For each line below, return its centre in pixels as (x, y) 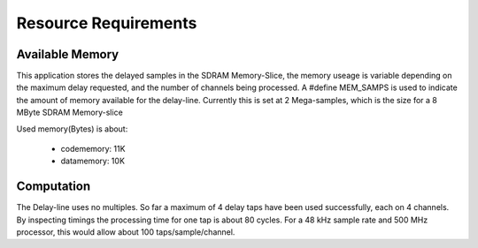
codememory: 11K (93, 149)
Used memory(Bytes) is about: (72, 129)
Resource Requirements (107, 23)
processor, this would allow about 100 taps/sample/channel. (126, 232)
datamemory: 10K (93, 161)
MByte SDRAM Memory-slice (69, 113)
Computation (54, 187)
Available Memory (68, 54)
